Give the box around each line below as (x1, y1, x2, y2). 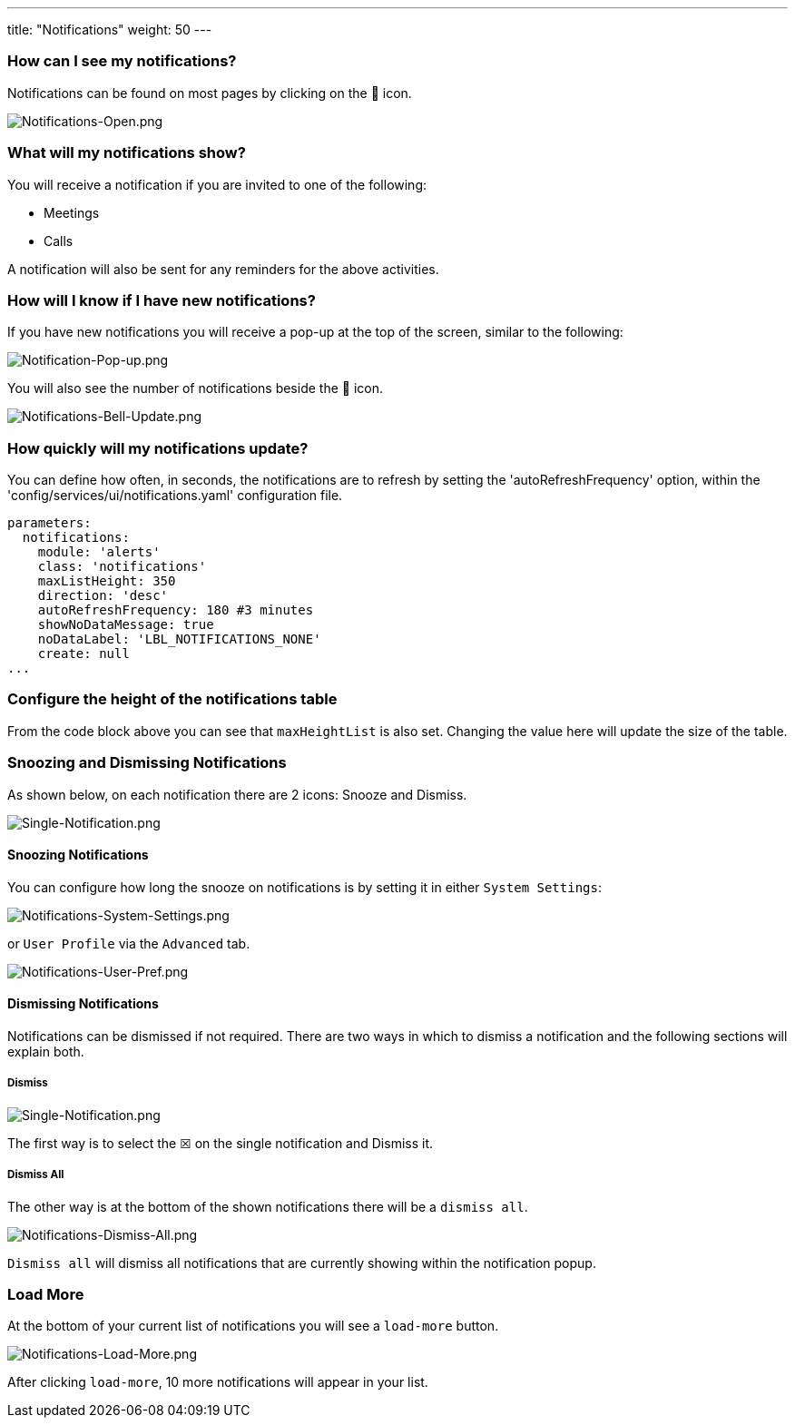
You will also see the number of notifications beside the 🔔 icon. (7, 380, 383, 397)
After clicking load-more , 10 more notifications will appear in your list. (7, 1374, 428, 1391)
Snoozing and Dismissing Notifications (7, 753, 287, 772)
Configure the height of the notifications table (7, 690, 338, 709)
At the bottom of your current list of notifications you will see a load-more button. (7, 1318, 499, 1334)
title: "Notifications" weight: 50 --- (7, 22, 212, 37)
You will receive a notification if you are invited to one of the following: (7, 176, 427, 192)
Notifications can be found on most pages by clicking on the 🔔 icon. (7, 84, 412, 101)
